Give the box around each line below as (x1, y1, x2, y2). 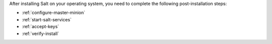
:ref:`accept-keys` (22, 24, 59, 30)
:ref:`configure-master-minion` (22, 10, 86, 16)
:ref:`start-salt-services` (22, 16, 72, 22)
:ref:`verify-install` (22, 30, 59, 37)
